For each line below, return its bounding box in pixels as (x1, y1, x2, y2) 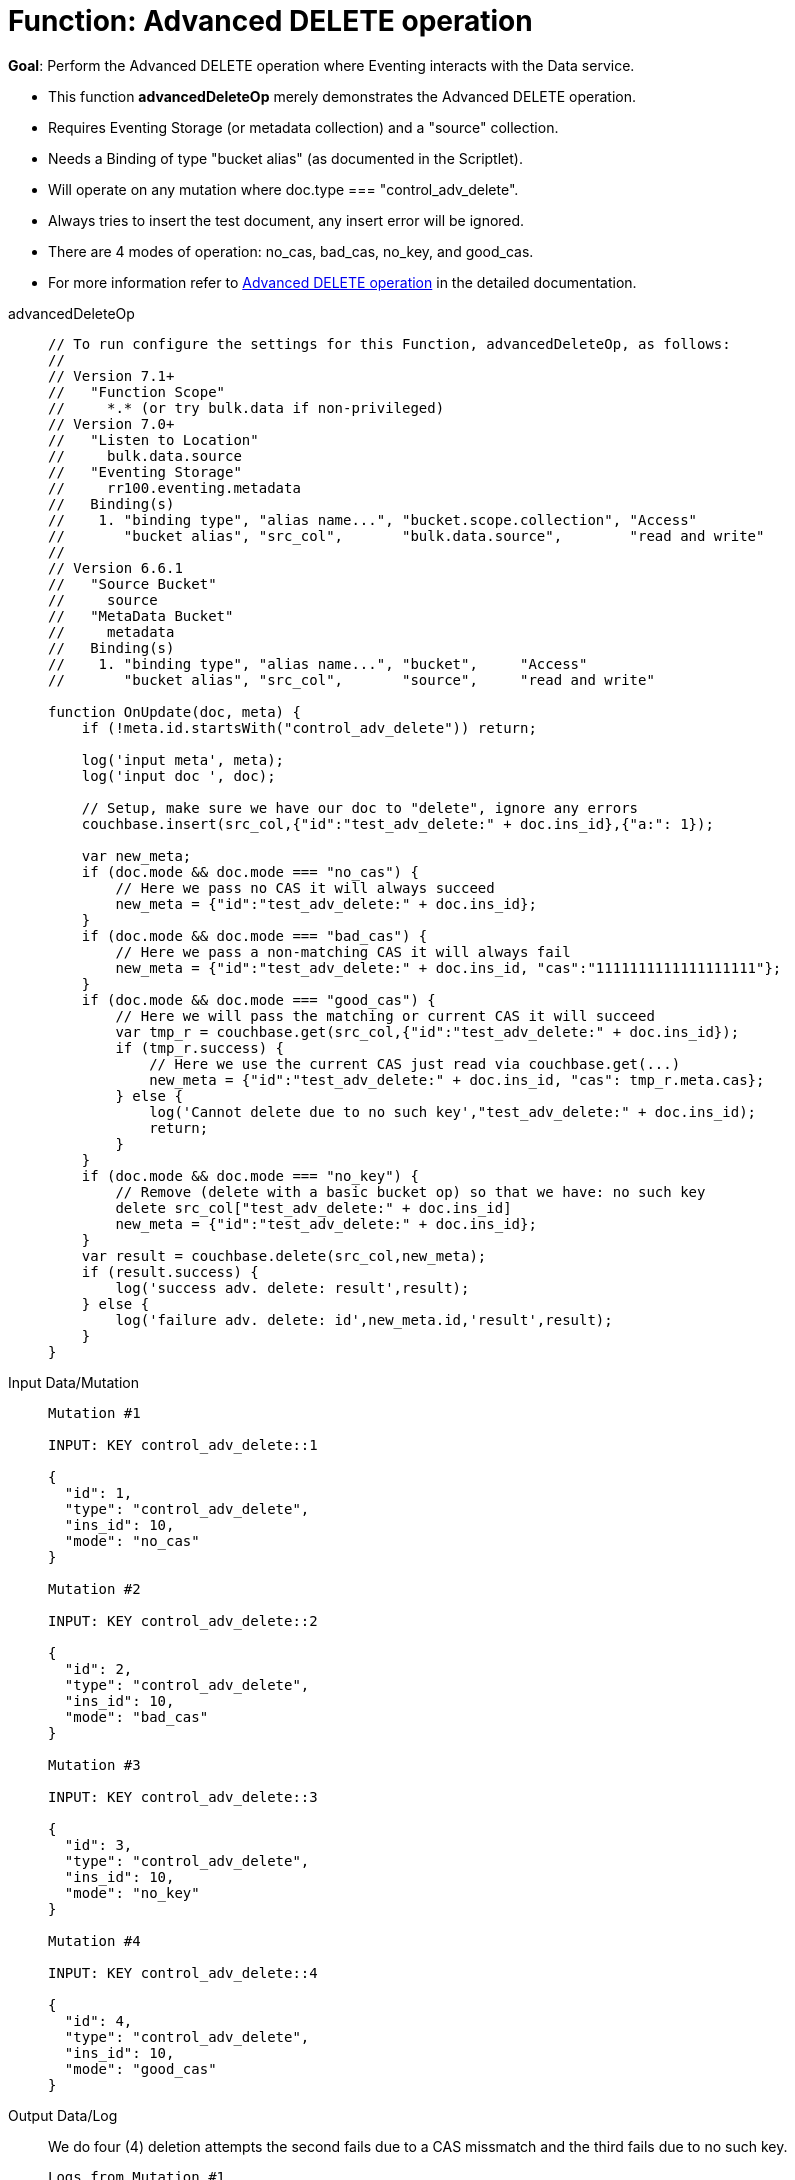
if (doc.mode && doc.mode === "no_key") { (81, 1167, 419, 1184)
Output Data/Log (8, 2106, 118, 2124)
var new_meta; (81, 847, 192, 864)
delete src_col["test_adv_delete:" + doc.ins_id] (115, 1199, 512, 1216)
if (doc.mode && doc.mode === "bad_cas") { (81, 927, 428, 944)
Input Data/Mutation (8, 1373, 139, 1391)
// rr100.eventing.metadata (48, 479, 301, 496)
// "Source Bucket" (48, 575, 217, 592)
